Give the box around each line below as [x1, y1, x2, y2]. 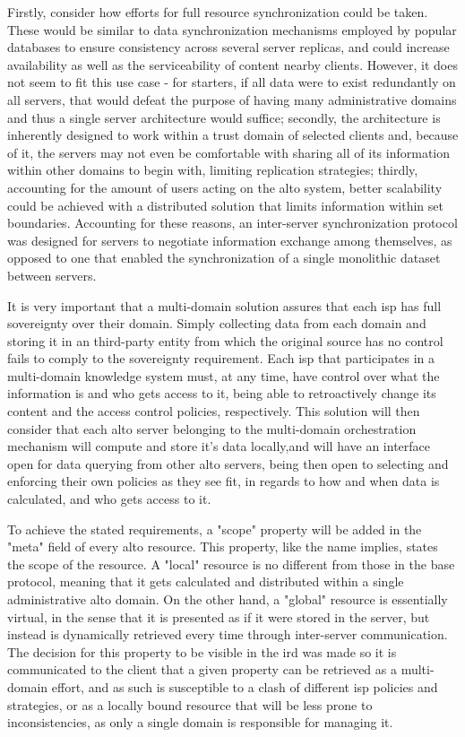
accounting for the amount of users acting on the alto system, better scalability [7, 178, 443, 196]
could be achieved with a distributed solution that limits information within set [7, 195, 443, 214]
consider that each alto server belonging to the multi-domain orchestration [7, 419, 417, 438]
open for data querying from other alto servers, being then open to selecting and [7, 454, 449, 473]
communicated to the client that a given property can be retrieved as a [7, 660, 397, 679]
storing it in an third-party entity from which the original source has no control [7, 331, 443, 350]
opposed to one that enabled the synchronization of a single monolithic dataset [7, 248, 441, 267]
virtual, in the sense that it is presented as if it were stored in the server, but [7, 607, 430, 626]
